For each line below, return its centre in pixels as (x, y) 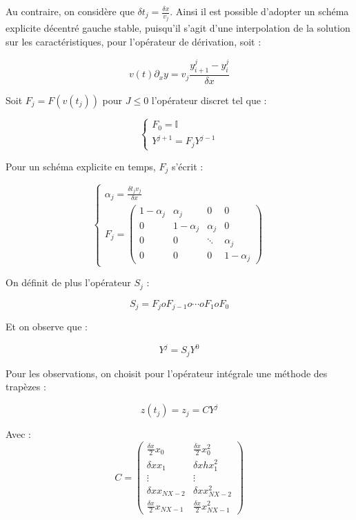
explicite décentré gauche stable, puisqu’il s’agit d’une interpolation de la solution (178, 28)
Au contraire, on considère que (70, 11)
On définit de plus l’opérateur (68, 282)
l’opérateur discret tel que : (209, 100)
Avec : (18, 434)
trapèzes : (26, 387)
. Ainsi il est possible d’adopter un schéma (259, 11)
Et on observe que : (47, 327)
